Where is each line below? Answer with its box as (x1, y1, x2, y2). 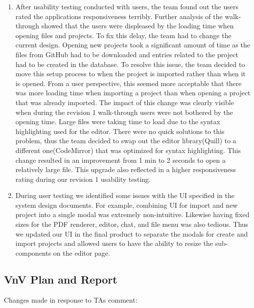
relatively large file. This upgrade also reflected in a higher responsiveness (15, 164, 236, 175)
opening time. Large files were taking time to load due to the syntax (15, 116, 220, 127)
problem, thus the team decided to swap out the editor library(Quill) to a (15, 135, 236, 146)
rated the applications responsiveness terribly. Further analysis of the (15, 11, 223, 21)
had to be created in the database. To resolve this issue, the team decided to (15, 59, 245, 69)
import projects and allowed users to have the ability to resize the (15, 238, 213, 248)
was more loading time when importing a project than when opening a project (15, 88, 251, 98)
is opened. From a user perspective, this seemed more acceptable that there (15, 78, 242, 88)
